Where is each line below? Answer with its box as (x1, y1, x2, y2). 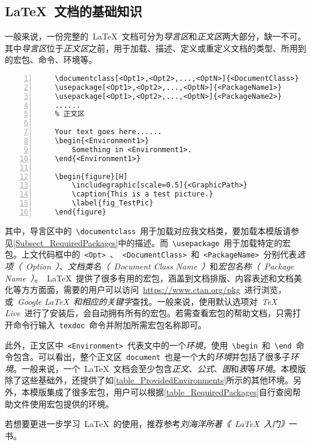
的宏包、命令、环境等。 (5, 53, 97, 66)
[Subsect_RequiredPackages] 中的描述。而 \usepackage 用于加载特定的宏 (13, 236, 291, 249)
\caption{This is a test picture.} (72, 190, 214, 199)
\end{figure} (54, 208, 106, 217)
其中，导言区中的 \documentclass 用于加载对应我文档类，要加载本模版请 (5, 224, 291, 237)
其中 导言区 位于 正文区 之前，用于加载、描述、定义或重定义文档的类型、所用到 (5, 41, 306, 54)
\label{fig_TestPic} (72, 199, 154, 208)
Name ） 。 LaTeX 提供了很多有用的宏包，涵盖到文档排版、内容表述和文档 (5, 271, 294, 284)
